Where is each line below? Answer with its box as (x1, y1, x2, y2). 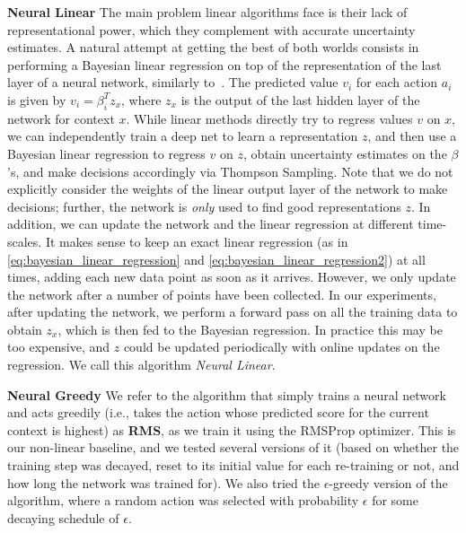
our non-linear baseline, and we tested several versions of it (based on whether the (7, 438, 460, 457)
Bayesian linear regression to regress (7, 144, 206, 162)
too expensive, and (7, 337, 110, 356)
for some (372, 491, 418, 510)
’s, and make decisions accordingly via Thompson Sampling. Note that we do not (7, 162, 453, 180)
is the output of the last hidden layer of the (180, 90, 420, 109)
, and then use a (367, 127, 457, 145)
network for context (7, 109, 115, 127)
